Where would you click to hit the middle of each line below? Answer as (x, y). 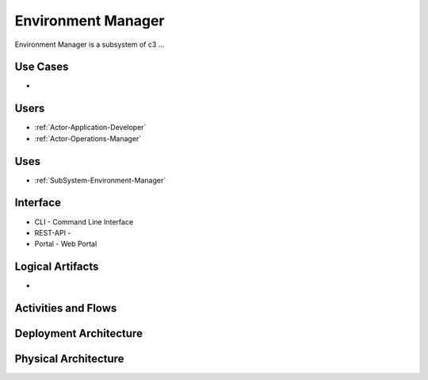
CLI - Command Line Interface (84, 221)
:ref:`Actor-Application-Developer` (90, 128)
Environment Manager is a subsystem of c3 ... (90, 44)
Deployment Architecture (78, 334)
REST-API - (53, 232)
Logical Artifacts (57, 267)
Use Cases (42, 67)
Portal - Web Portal (66, 244)
